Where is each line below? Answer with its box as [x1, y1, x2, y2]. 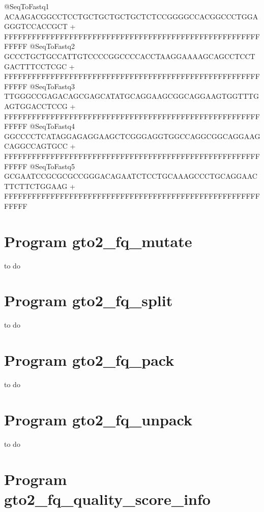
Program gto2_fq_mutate [4, 230, 192, 251]
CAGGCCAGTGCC [4, 141, 68, 151]
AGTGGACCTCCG [4, 100, 68, 111]
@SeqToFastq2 [30, 41, 75, 51]
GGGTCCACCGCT [4, 21, 68, 32]
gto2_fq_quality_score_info [4, 488, 211, 509]
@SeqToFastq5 [30, 160, 75, 171]
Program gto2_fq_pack [4, 349, 174, 370]
